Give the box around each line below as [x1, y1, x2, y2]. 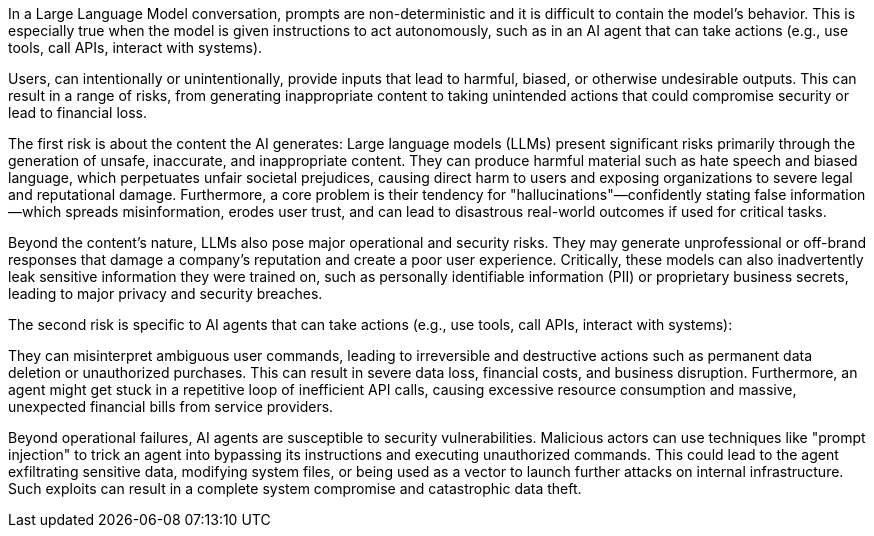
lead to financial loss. [8, 104, 147, 121]
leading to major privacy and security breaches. [8, 285, 323, 302]
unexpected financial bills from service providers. [8, 398, 334, 415]
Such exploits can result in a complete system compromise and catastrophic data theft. [8, 480, 582, 497]
